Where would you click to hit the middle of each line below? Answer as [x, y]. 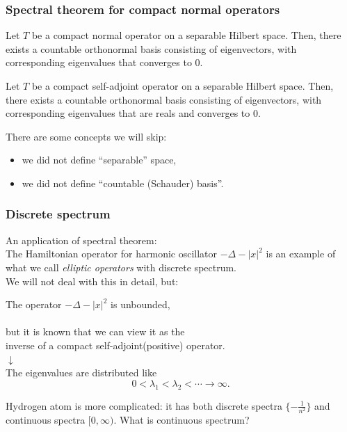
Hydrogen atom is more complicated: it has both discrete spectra [144, 405]
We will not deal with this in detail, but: [92, 281]
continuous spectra [46, 419]
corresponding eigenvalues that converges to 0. [104, 62]
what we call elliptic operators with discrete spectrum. [121, 267]
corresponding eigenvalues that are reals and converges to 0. [133, 113]
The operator [34, 304]
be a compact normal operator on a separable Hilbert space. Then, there [186, 35]
